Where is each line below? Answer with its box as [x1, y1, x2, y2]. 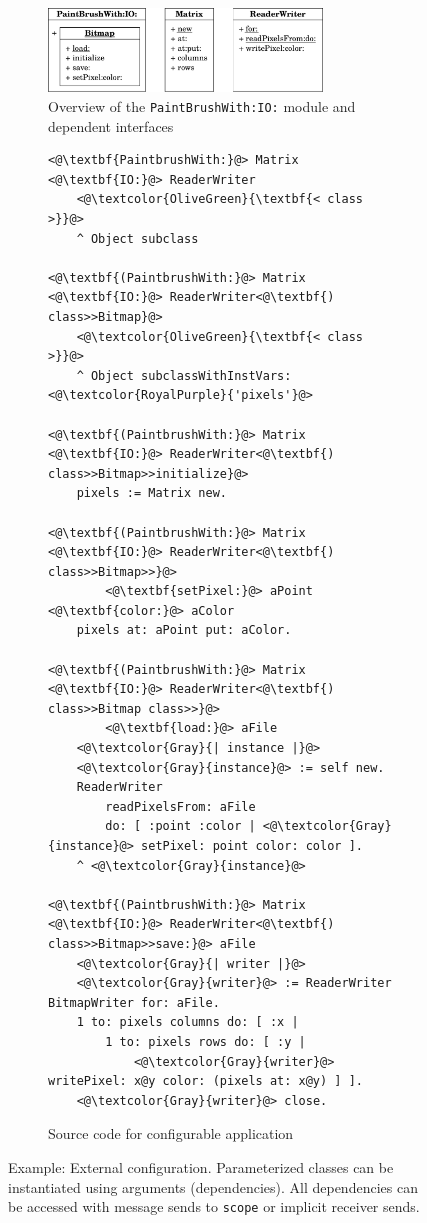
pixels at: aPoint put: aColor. [76, 623, 292, 638]
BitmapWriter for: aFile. [48, 995, 220, 1010]
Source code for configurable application [48, 1123, 294, 1144]
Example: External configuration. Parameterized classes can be [8, 1156, 394, 1177]
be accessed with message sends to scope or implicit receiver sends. [8, 1196, 420, 1217]
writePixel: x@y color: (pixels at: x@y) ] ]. [48, 1074, 363, 1089]
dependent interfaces [48, 115, 174, 136]
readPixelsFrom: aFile [105, 799, 256, 814]
